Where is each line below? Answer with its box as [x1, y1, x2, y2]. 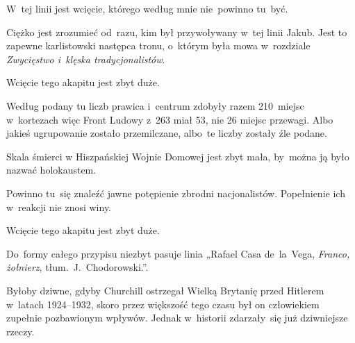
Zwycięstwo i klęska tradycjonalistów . [6, 51, 165, 66]
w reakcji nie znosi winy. [6, 199, 112, 214]
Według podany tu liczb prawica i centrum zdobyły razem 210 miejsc [6, 98, 304, 112]
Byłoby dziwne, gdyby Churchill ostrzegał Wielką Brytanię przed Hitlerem [6, 283, 324, 297]
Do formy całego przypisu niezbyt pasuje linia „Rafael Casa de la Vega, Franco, [6, 246, 350, 260]
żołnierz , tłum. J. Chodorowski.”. [6, 260, 149, 274]
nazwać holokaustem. [6, 162, 97, 177]
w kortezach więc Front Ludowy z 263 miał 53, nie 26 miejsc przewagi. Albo [6, 112, 333, 126]
